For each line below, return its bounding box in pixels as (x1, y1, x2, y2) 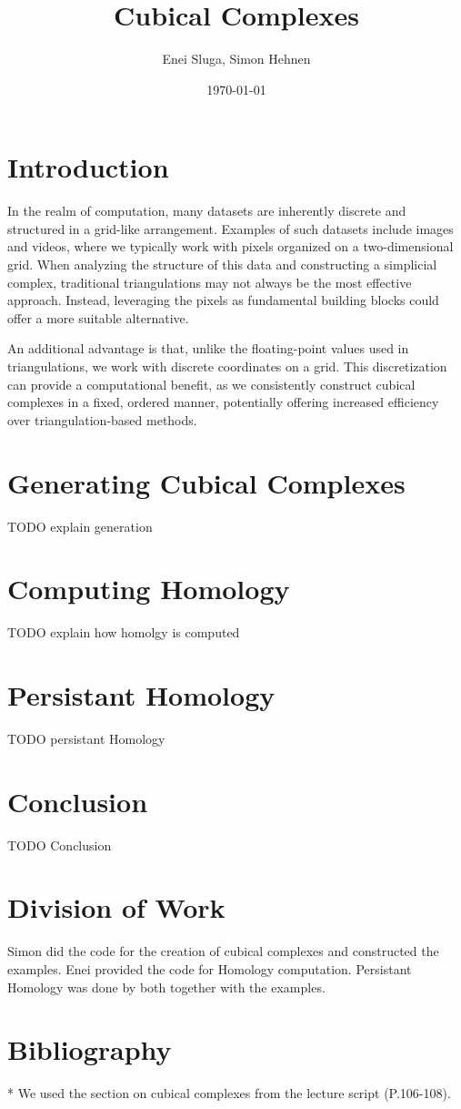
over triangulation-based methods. (7, 410, 197, 429)
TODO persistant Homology (7, 728, 165, 748)
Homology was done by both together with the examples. (7, 977, 326, 996)
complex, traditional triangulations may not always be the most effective (7, 272, 412, 291)
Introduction (7, 148, 169, 186)
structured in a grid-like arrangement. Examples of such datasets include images (7, 219, 454, 238)
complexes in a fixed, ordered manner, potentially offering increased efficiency (7, 392, 439, 412)
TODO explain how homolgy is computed (7, 623, 240, 642)
